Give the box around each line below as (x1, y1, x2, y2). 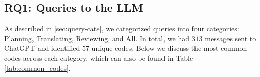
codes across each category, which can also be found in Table (4, 52, 193, 63)
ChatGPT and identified (4, 43, 80, 53)
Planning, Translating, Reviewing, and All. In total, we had (4, 33, 189, 43)
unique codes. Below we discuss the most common (91, 43, 247, 53)
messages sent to (205, 33, 256, 43)
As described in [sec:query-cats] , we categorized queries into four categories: (4, 23, 239, 34)
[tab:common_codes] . (4, 62, 71, 73)
